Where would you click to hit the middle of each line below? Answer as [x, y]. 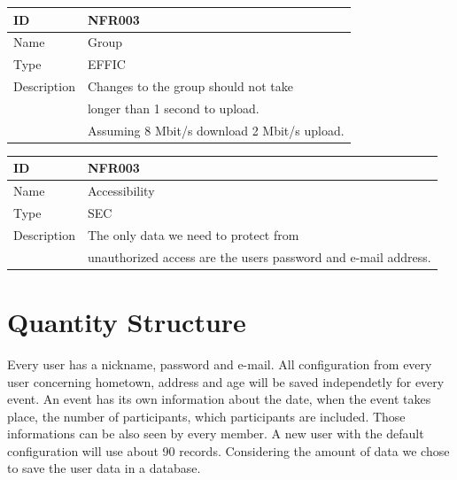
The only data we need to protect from [193, 234]
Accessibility [121, 191]
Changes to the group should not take [190, 86]
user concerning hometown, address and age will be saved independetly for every [226, 381]
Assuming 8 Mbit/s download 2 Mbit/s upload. [216, 130]
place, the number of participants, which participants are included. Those [206, 416]
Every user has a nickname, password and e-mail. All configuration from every [220, 364]
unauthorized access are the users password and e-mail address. [259, 256]
